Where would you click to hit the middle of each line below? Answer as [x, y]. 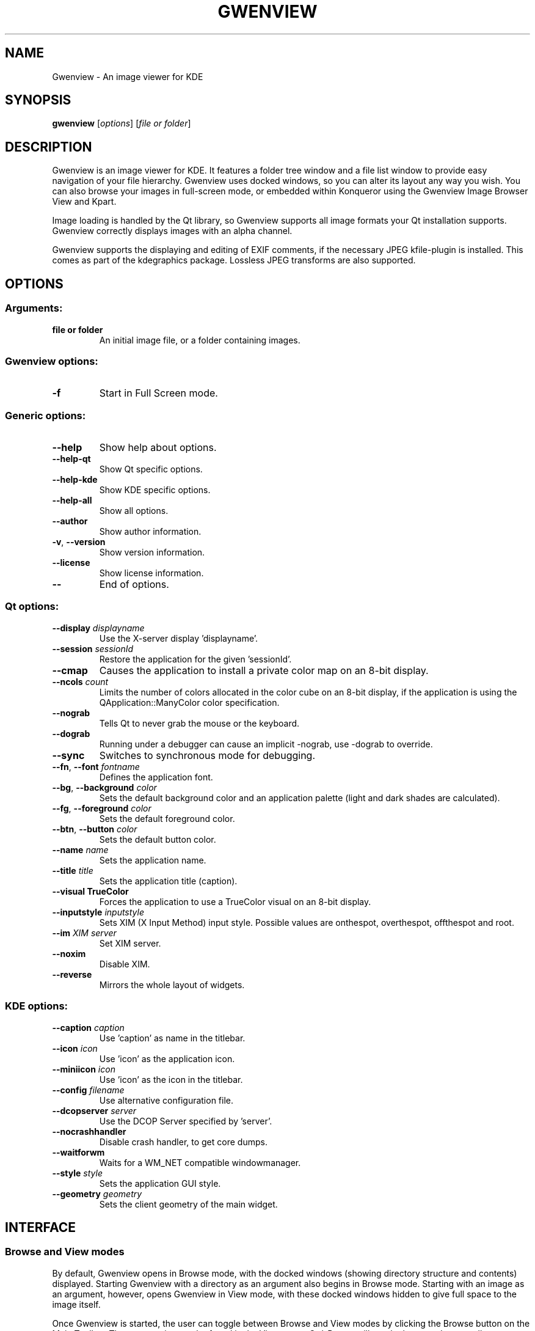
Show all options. [134, 511]
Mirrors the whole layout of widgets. [172, 985]
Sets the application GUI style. [160, 1183]
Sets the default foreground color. [167, 818]
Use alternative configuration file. [166, 1100]
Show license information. [151, 573]
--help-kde [75, 479]
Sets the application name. [153, 860]
